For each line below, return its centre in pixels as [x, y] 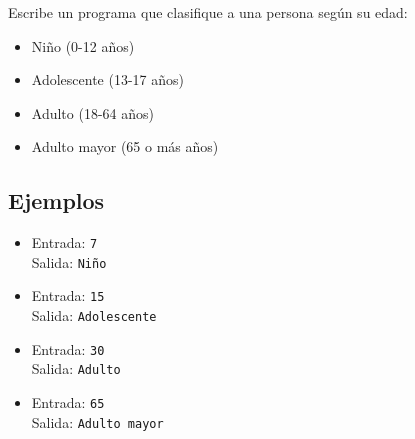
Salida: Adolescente [94, 315]
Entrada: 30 [68, 348]
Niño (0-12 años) [83, 45]
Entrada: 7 [64, 242]
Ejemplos [56, 200]
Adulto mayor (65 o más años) [125, 146]
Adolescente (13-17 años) [107, 79]
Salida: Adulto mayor [97, 421]
